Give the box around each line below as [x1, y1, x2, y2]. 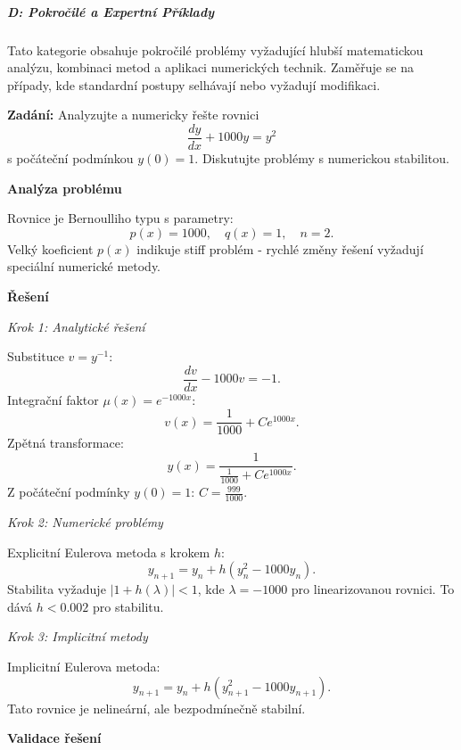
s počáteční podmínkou [7, 149, 134, 167]
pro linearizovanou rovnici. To [291, 580, 455, 598]
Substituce [7, 347, 64, 366]
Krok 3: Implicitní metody [7, 627, 148, 646]
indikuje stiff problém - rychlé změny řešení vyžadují [136, 239, 424, 258]
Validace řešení [7, 729, 102, 747]
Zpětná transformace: [7, 433, 124, 452]
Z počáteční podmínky [7, 482, 130, 501]
